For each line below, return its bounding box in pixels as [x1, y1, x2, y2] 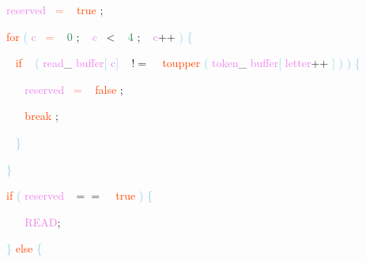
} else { [6, 240, 43, 256]
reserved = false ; [25, 80, 123, 97]
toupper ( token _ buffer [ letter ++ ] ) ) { [162, 54, 360, 71]
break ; [25, 107, 58, 124]
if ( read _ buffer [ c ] [15, 54, 119, 71]
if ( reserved [6, 187, 64, 204]
